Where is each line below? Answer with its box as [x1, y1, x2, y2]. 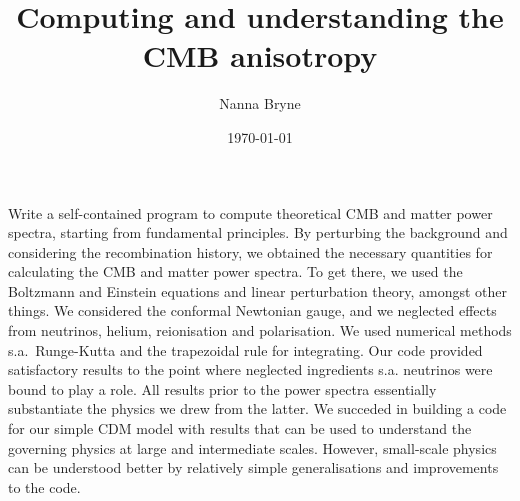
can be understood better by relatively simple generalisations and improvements [8, 457, 499, 478]
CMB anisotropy [142, 35, 378, 76]
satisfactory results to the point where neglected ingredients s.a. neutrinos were [8, 359, 493, 380]
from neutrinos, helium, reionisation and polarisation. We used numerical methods [8, 320, 512, 341]
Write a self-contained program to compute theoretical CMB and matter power [8, 202, 493, 223]
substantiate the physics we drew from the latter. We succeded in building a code [8, 398, 507, 419]
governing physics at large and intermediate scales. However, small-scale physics [8, 437, 497, 458]
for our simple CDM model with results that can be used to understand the [8, 418, 472, 439]
